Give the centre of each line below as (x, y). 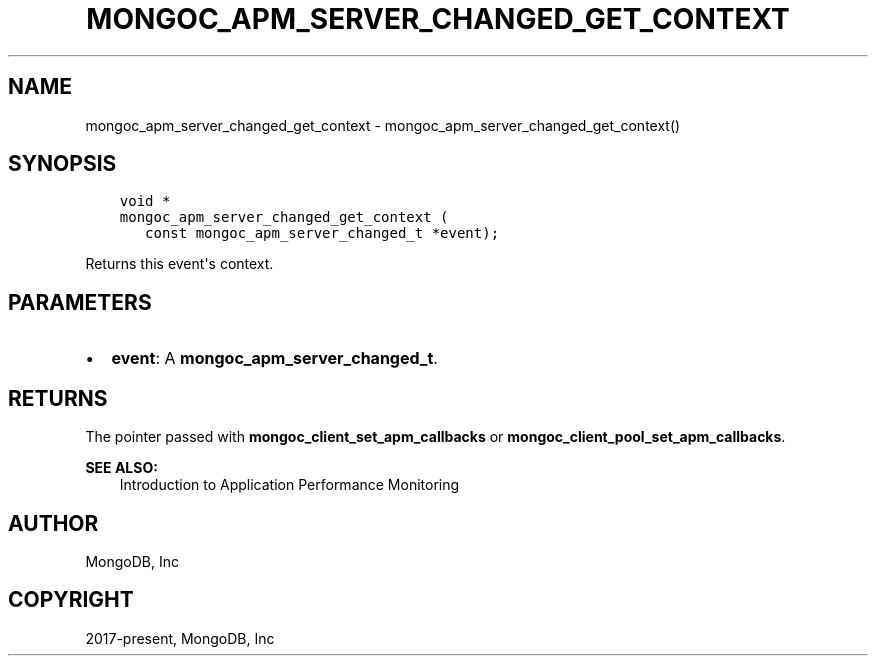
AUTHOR (53, 523)
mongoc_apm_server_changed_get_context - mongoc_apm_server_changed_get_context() (383, 125)
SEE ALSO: (121, 468)
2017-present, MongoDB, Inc (180, 638)
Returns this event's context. (179, 264)
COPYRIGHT (71, 600)
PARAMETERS (80, 302)
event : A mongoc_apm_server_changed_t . (274, 358)
